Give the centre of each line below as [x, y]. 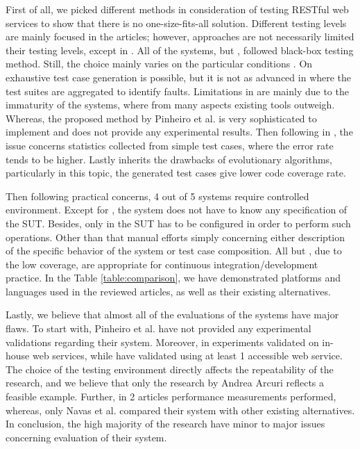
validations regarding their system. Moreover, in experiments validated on [162, 342]
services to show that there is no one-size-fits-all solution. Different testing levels [176, 23]
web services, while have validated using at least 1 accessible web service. [187, 356]
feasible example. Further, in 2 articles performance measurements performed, [171, 397]
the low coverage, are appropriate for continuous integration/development [162, 264]
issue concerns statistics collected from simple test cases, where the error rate [170, 145]
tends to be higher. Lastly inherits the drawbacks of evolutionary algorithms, [169, 159]
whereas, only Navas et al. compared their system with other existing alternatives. [180, 410]
